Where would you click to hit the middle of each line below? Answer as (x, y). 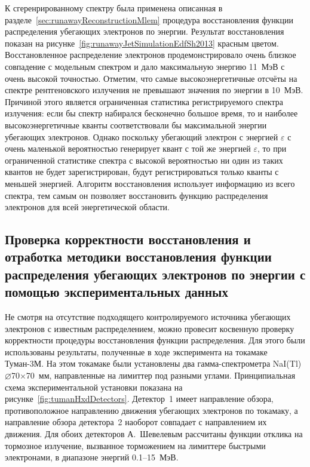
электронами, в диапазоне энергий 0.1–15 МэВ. (92, 457)
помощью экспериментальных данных (116, 292)
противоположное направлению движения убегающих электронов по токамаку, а (151, 410)
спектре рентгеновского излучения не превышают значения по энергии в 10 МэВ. (154, 90)
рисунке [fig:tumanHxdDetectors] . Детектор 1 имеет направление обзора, (139, 399)
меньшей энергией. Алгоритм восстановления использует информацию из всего (150, 183)
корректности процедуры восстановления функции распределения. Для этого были (155, 340)
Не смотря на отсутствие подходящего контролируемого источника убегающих (148, 317)
